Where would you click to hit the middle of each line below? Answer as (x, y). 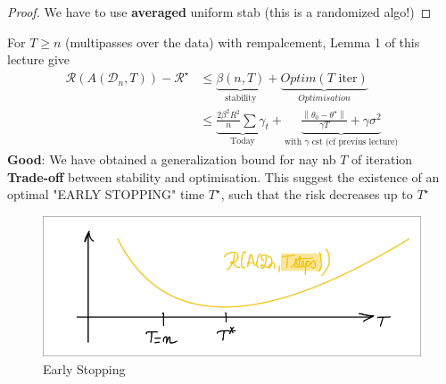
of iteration (382, 159)
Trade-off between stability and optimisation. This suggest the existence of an (223, 176)
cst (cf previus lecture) (355, 142)
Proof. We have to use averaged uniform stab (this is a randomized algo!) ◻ (219, 12)
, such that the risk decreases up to (317, 194)
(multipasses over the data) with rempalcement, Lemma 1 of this (243, 42)
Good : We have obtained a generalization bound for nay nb (172, 159)
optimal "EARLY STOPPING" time (106, 194)
